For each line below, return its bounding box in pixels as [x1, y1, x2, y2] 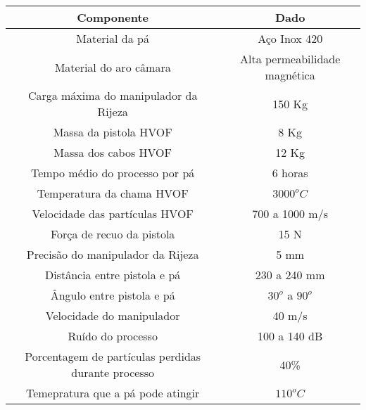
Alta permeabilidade [240, 51, 341, 67]
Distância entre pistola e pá [44, 267, 181, 283]
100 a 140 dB [258, 328, 323, 344]
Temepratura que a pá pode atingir [25, 385, 200, 401]
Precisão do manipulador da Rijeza [26, 246, 199, 262]
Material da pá [76, 30, 149, 46]
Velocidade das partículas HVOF [32, 205, 194, 222]
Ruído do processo [68, 328, 158, 344]
